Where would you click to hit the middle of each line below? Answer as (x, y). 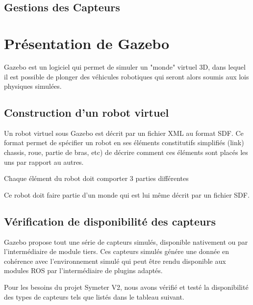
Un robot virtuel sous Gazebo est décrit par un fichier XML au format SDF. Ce (124, 133)
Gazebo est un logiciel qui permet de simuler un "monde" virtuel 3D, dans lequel (125, 66)
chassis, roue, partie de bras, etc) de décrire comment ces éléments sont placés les (126, 152)
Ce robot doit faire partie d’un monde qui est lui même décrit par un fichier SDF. (127, 194)
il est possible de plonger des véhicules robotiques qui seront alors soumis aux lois (126, 76)
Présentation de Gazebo (87, 43)
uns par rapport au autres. (44, 162)
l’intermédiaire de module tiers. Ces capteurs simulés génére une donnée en (117, 251)
